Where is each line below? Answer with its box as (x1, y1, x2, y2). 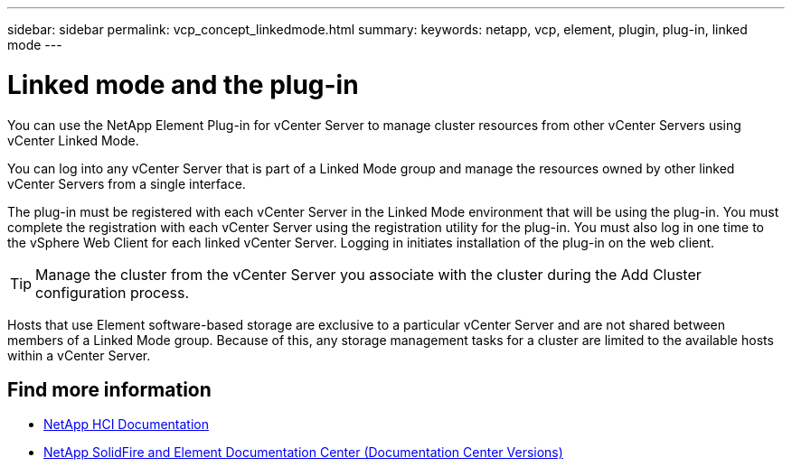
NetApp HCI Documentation (43, 416, 209, 433)
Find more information (7, 378, 212, 401)
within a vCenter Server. (7, 347, 151, 363)
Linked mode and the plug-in (7, 69, 359, 100)
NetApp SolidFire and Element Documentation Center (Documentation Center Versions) (43, 444, 563, 461)
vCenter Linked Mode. (7, 132, 139, 148)
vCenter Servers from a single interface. (7, 175, 246, 191)
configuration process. (35, 283, 190, 302)
